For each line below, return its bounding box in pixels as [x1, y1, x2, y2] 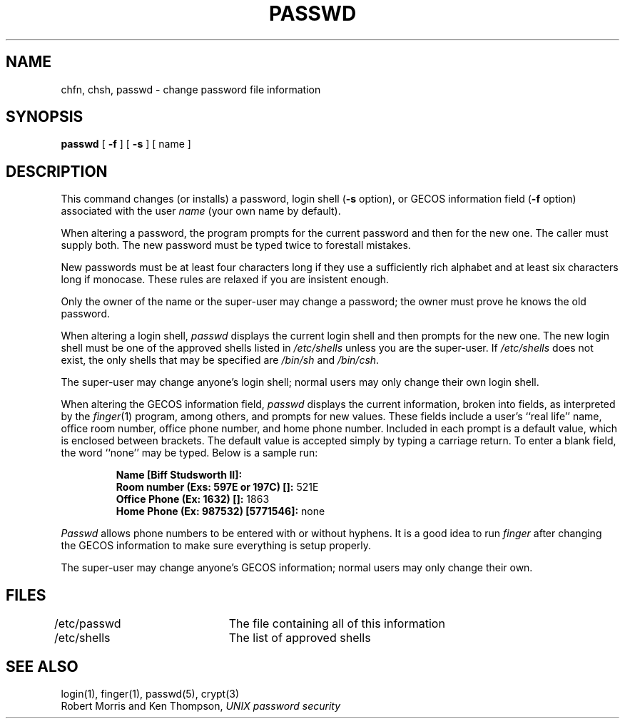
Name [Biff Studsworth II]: [116, 469, 243, 481]
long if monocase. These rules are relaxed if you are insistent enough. [61, 273, 390, 286]
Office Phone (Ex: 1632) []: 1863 [116, 493, 270, 506]
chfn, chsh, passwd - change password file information [61, 83, 321, 96]
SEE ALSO [6, 657, 78, 675]
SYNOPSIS [6, 108, 83, 126]
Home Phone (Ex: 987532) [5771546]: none [116, 505, 325, 518]
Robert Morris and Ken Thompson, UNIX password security [61, 699, 341, 712]
